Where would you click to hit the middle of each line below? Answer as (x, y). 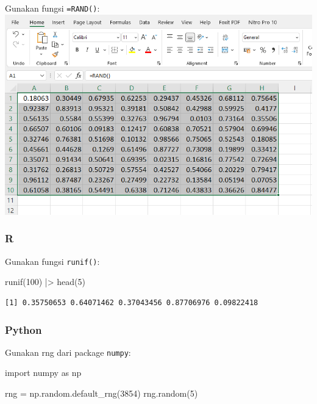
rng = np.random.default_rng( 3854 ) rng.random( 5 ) (102, 393)
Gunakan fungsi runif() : (52, 261)
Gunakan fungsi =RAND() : (52, 8)
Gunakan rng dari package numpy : (68, 352)
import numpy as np (43, 373)
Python (23, 329)
